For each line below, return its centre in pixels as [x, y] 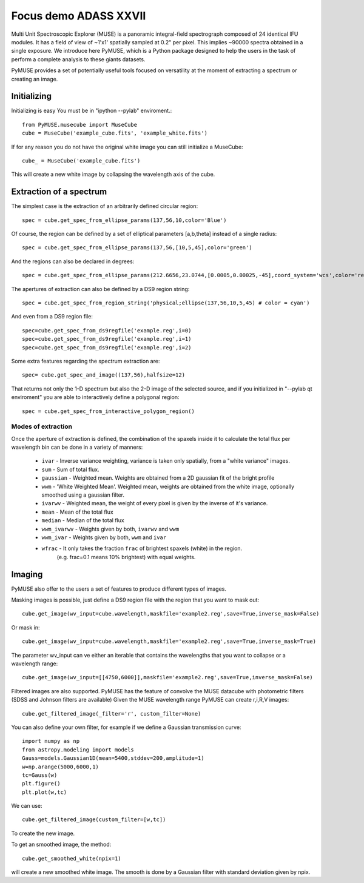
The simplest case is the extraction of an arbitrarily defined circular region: [105, 206]
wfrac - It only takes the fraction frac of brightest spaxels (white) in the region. [142, 548]
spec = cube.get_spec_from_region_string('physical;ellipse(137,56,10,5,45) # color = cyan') [166, 303]
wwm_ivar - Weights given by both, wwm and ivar [104, 537]
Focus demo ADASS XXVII [79, 16]
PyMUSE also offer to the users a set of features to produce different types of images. [119, 589]
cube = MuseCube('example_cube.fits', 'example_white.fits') [115, 133]
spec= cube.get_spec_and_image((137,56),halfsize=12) [103, 375]
